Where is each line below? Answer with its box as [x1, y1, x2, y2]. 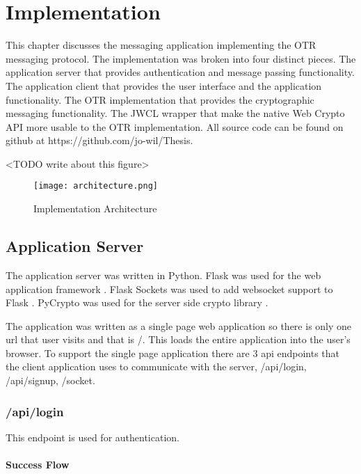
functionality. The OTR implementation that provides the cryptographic [6, 92, 314, 106]
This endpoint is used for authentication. [6, 429, 179, 444]
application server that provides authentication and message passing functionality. [6, 65, 355, 79]
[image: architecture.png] [33, 181, 158, 191]
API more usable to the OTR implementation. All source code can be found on [6, 119, 344, 134]
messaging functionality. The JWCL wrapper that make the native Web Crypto [6, 106, 345, 120]
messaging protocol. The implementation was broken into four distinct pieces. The [6, 51, 356, 65]
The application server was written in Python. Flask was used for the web [6, 267, 321, 282]
